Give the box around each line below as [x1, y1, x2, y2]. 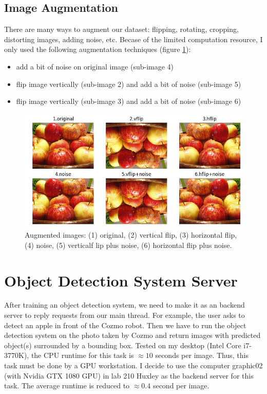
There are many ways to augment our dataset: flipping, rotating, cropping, [4, 24, 239, 34]
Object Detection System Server [4, 270, 238, 291]
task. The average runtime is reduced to [4, 380, 130, 391]
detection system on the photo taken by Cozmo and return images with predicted [4, 330, 261, 341]
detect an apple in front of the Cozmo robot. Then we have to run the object [4, 319, 246, 330]
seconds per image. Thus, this [155, 350, 249, 361]
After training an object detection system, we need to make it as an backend [4, 299, 245, 310]
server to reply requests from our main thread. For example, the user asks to [4, 310, 245, 320]
